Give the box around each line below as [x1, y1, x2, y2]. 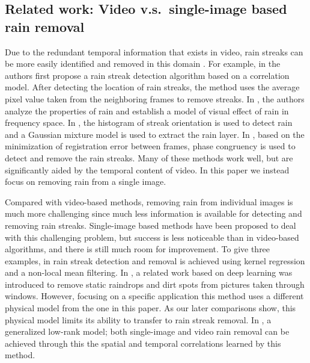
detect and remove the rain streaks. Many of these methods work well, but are [5, 151, 293, 164]
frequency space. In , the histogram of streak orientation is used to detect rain [5, 116, 293, 129]
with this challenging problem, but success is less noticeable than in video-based [5, 231, 299, 243]
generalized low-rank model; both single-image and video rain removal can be [5, 325, 290, 338]
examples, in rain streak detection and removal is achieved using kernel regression [5, 254, 305, 267]
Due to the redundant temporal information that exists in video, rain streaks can [5, 45, 303, 58]
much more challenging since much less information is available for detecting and [5, 207, 302, 220]
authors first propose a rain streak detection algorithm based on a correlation [5, 69, 290, 81]
